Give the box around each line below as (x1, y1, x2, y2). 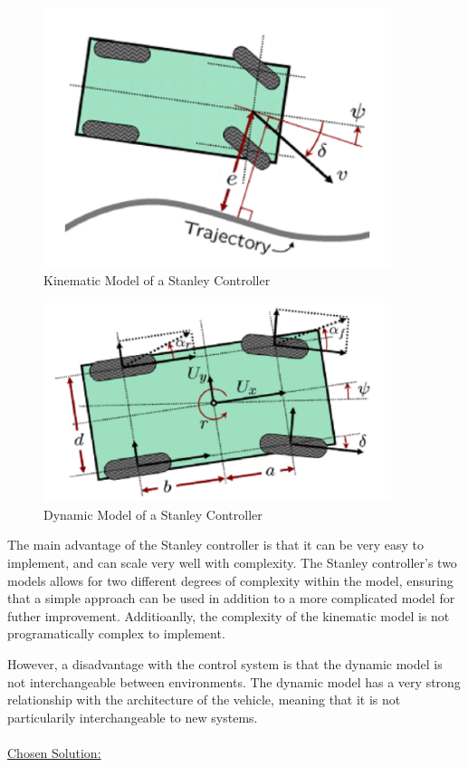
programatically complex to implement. (7, 624, 225, 643)
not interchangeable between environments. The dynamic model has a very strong (7, 672, 461, 691)
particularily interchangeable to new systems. (7, 707, 258, 726)
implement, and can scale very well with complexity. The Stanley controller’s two (7, 552, 457, 571)
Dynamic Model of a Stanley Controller (43, 504, 263, 523)
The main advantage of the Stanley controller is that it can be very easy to (7, 535, 424, 554)
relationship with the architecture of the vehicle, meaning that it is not (7, 690, 401, 709)
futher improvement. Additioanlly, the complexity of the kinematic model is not (7, 606, 450, 625)
